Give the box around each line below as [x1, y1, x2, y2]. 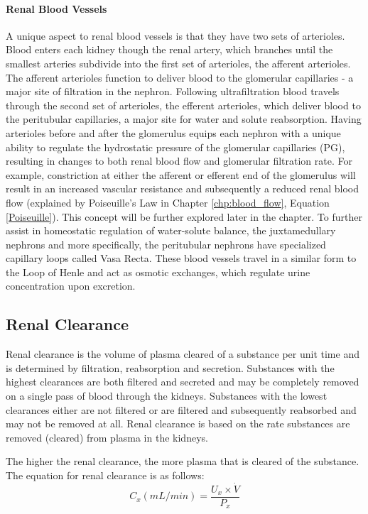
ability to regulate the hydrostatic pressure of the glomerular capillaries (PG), [6, 139, 345, 154]
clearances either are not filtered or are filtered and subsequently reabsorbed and [6, 402, 357, 417]
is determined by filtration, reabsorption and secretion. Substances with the [6, 360, 335, 375]
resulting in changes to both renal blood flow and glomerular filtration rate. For [6, 153, 352, 168]
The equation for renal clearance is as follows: [6, 468, 205, 483]
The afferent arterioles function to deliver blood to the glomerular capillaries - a [6, 70, 354, 84]
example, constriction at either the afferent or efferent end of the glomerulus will [6, 167, 356, 182]
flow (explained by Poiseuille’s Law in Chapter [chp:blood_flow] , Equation [6, 195, 330, 209]
